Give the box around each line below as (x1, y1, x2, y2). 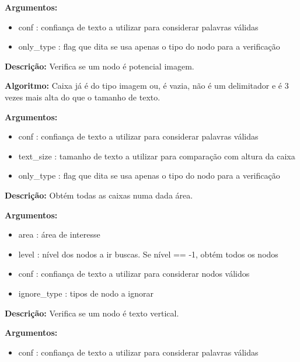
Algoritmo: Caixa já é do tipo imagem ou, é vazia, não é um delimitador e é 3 (5, 79, 289, 92)
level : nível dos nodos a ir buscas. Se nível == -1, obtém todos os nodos (18, 248, 278, 260)
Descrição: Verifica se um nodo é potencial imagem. (5, 60, 194, 72)
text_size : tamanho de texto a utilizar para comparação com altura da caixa (18, 149, 295, 162)
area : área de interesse (18, 228, 100, 241)
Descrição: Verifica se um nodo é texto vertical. (5, 307, 179, 319)
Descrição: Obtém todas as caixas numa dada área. (5, 189, 193, 201)
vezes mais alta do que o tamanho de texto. (5, 90, 161, 103)
